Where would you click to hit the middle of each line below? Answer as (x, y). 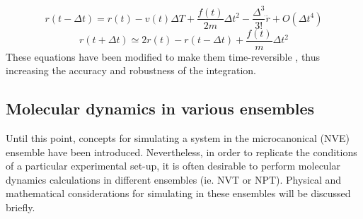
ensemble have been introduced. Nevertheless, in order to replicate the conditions (181, 152)
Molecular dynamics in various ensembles (160, 108)
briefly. (21, 207)
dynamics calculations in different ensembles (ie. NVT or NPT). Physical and (174, 179)
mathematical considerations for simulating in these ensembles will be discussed (178, 193)
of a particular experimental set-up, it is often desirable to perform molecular (173, 166)
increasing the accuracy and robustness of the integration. (131, 70)
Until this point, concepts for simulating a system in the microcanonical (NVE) (178, 138)
